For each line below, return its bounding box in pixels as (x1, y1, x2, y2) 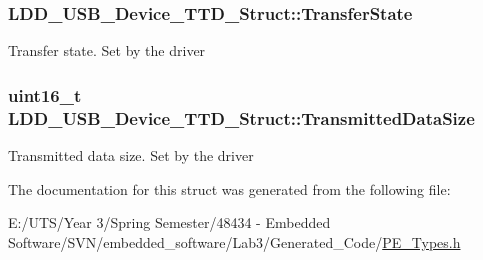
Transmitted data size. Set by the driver (8, 144, 254, 165)
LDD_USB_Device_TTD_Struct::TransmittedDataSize (8, 105, 475, 130)
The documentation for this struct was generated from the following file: (8, 178, 451, 199)
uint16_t (8, 82, 82, 107)
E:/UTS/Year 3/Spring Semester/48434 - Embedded (8, 212, 331, 233)
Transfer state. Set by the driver (8, 40, 206, 61)
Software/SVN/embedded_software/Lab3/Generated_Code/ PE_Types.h (8, 231, 461, 252)
